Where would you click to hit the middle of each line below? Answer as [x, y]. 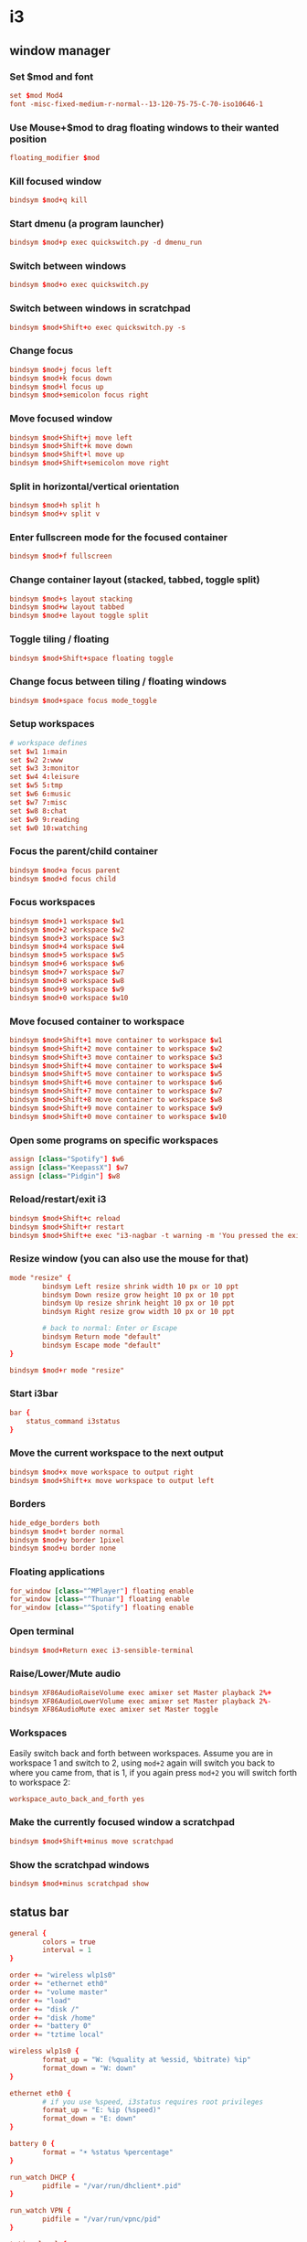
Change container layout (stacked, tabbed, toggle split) [135, 580]
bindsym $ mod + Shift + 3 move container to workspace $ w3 [116, 1057]
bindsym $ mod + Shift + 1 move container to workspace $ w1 [116, 1040]
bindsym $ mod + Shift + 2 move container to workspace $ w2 [116, 1049]
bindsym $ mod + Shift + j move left [71, 438]
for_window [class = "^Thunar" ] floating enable [100, 1599]
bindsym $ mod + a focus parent [65, 870]
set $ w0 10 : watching [49, 828]
